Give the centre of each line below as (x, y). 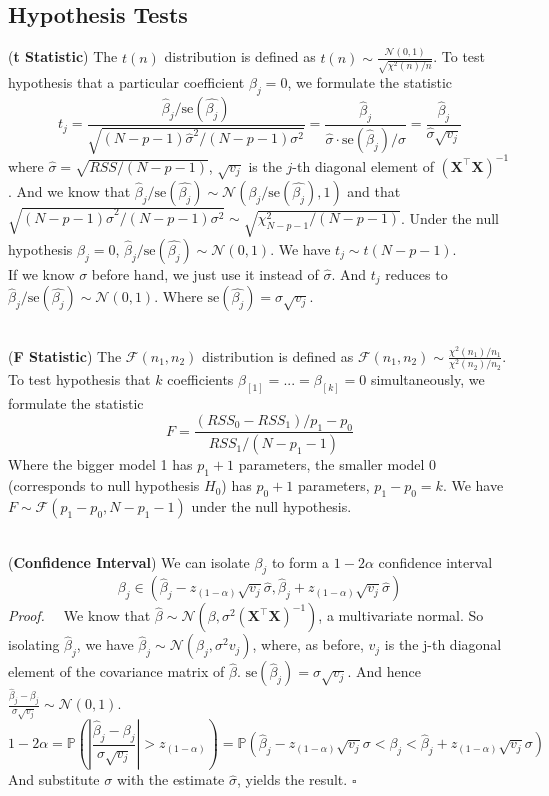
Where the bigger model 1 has (100, 464)
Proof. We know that (79, 615)
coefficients (200, 379)
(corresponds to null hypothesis (104, 485)
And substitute (54, 779)
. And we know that (69, 190)
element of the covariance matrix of (116, 671)
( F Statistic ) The (65, 355)
